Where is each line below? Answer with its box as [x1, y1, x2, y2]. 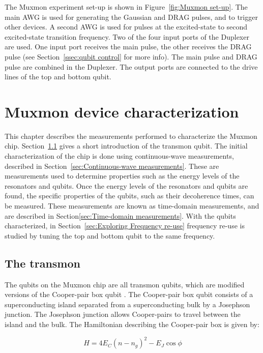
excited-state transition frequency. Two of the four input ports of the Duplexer [5, 31, 249, 42]
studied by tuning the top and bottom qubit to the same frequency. [5, 230, 215, 241]
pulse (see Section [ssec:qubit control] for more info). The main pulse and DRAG [5, 51, 257, 62]
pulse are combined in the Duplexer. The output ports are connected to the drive [5, 61, 258, 72]
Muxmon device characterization [5, 101, 239, 122]
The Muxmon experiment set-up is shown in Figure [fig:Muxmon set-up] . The [5, 2, 248, 12]
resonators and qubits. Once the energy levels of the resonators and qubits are [5, 180, 248, 191]
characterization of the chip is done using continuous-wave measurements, [5, 151, 234, 161]
